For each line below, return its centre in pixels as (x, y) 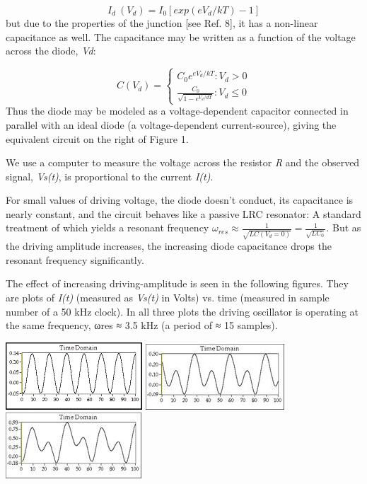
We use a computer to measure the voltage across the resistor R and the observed (183, 162)
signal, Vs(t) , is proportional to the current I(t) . (110, 176)
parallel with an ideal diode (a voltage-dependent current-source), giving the (171, 124)
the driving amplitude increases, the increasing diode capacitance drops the (169, 246)
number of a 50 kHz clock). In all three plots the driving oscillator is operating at (182, 311)
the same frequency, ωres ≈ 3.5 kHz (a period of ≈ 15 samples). (142, 325)
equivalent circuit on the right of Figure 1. (97, 138)
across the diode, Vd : (51, 51)
